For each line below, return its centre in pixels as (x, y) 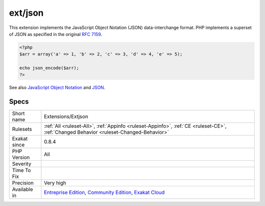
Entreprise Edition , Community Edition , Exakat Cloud (104, 193)
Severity (22, 164)
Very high (55, 183)
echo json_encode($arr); (49, 68)
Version (21, 157)
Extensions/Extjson (66, 117)
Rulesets (22, 129)
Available (23, 189)
